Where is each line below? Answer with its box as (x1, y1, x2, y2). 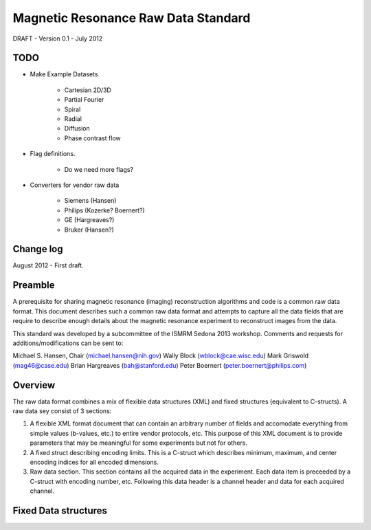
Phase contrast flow (64, 134, 122, 142)
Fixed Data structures (12, 505, 108, 516)
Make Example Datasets (30, 70, 99, 78)
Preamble (12, 279, 55, 291)
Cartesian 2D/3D (64, 86, 111, 94)
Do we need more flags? (64, 165, 134, 173)
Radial (64, 115, 82, 123)
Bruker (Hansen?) (64, 225, 115, 234)
